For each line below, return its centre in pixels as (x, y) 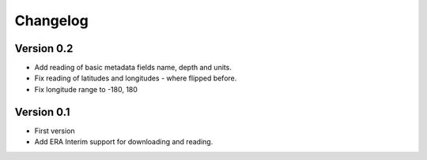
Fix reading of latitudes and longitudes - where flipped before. (136, 78)
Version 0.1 (42, 112)
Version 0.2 (44, 48)
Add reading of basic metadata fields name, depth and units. (133, 68)
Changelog (51, 20)
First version (55, 131)
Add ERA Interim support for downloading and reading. (124, 142)
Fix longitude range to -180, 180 (86, 89)
